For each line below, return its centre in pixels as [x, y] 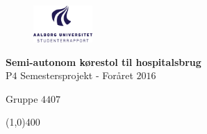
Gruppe [22, 98]
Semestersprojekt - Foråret [77, 75]
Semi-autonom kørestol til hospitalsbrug [104, 61]
